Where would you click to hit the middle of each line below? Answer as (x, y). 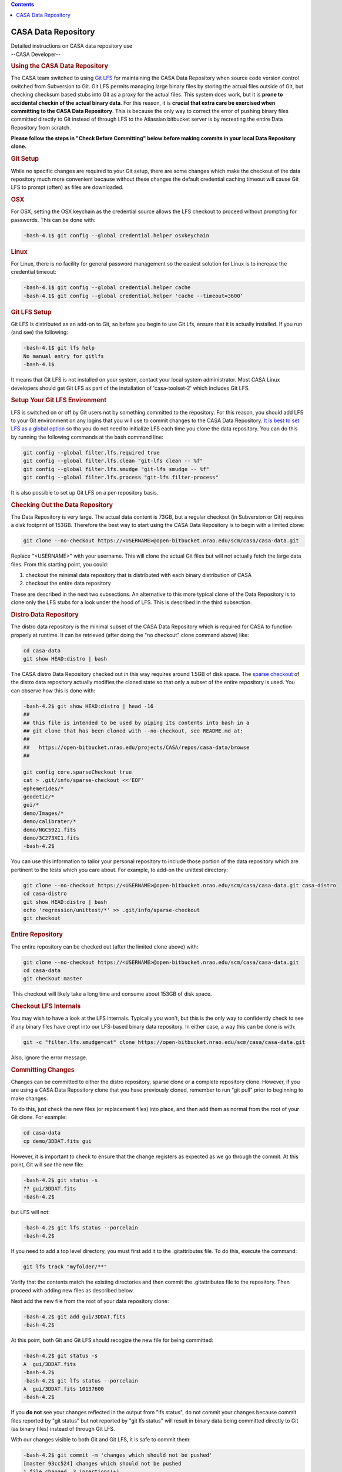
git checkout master (53, 979)
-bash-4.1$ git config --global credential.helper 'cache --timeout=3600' (133, 296)
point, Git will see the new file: (47, 1165)
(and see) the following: (40, 332)
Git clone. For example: (39, 1117)
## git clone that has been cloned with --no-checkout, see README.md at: (133, 731)
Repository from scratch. (41, 127)
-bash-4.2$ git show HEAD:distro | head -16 (88, 706)
